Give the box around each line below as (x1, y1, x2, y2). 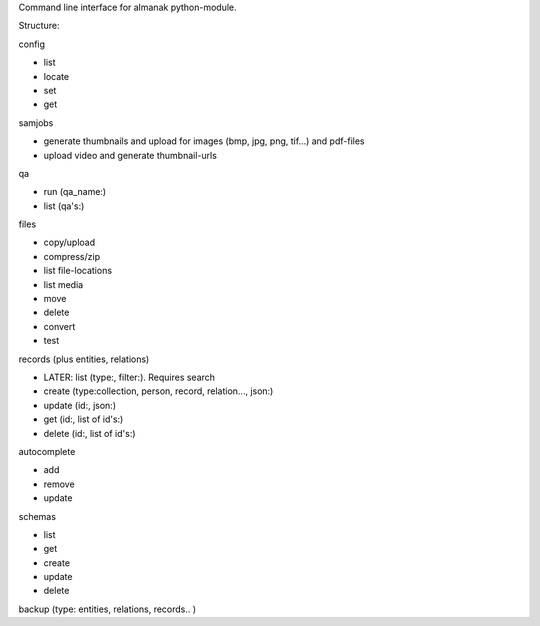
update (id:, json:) (43, 399, 117, 411)
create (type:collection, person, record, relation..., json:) (43, 385, 274, 397)
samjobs (18, 116, 54, 129)
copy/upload (43, 236, 96, 249)
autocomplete (18, 445, 76, 457)
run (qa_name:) (43, 186, 107, 198)
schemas (18, 510, 57, 522)
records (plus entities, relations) (18, 353, 150, 365)
